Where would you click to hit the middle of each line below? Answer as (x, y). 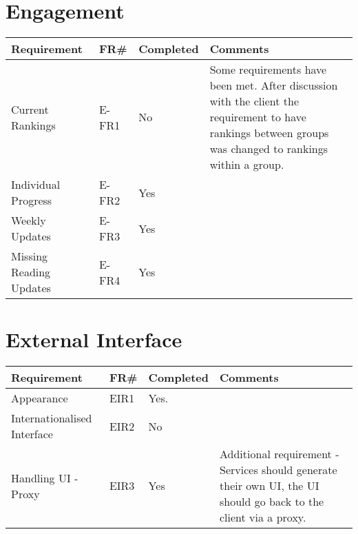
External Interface (94, 339)
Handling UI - (45, 477)
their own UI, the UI (270, 486)
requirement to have (258, 117)
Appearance (40, 398)
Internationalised (52, 418)
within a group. (247, 165)
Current (30, 109)
